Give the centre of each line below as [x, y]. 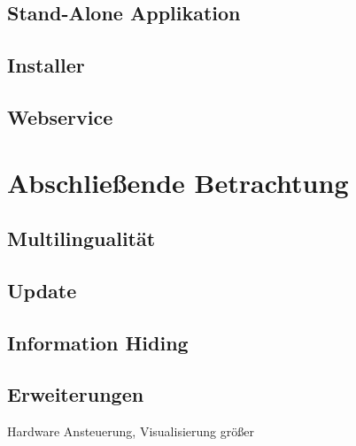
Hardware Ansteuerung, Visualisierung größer [131, 431]
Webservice [60, 116]
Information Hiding [98, 342]
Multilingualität [81, 238]
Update [42, 290]
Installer [46, 65]
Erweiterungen [76, 394]
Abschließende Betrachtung [178, 182]
